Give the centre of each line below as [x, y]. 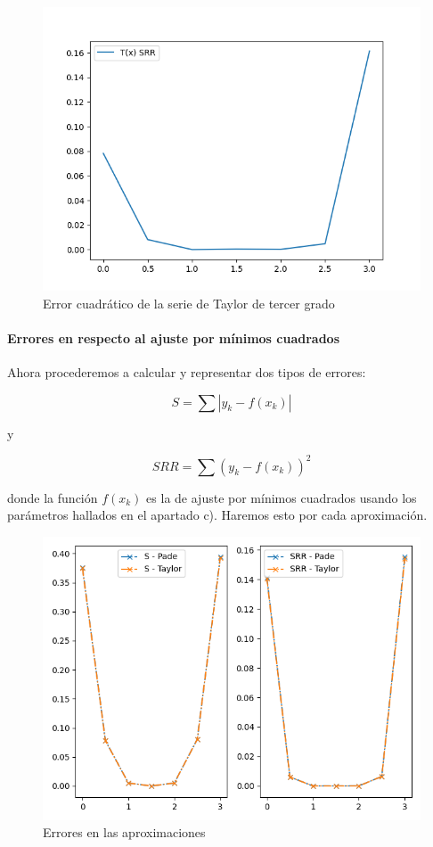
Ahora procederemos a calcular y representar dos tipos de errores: [187, 371]
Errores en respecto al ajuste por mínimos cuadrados [174, 337]
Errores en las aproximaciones [124, 832]
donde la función [53, 497]
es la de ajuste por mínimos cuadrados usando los [282, 497]
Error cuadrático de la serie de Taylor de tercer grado [189, 303]
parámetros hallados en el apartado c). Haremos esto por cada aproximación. [217, 515]
